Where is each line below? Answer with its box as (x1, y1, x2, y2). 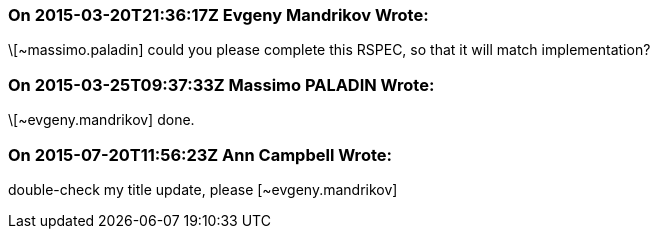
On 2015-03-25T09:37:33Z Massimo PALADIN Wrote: (8, 74, 435, 95)
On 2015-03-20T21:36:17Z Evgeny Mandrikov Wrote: (8, 5, 429, 25)
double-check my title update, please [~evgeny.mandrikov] (8, 180, 398, 198)
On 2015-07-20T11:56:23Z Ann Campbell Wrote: (8, 144, 392, 165)
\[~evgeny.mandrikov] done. (8, 111, 195, 129)
